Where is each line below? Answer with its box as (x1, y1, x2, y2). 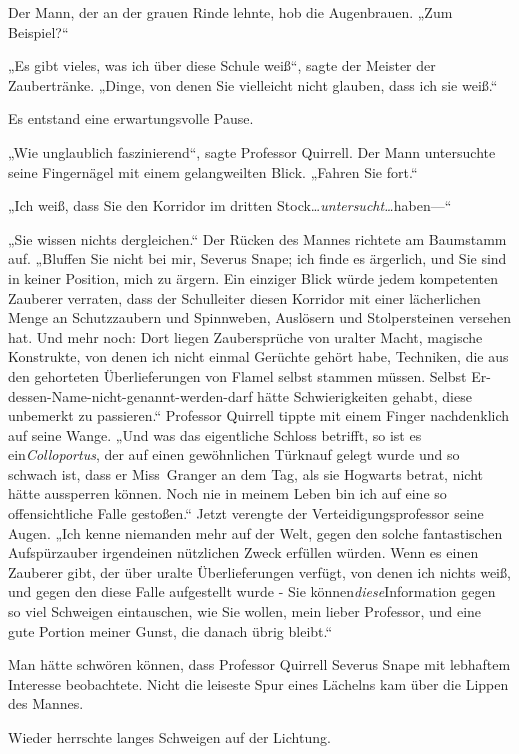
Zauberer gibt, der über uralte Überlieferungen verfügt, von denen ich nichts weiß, (8, 561, 511, 582)
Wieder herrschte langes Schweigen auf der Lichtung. (8, 727, 331, 747)
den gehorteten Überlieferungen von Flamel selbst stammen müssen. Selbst (8, 365, 467, 386)
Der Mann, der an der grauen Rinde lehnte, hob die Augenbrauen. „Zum (8, 2, 453, 22)
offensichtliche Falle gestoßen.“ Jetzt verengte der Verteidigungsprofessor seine (8, 503, 484, 524)
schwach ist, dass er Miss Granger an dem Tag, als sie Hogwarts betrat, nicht (8, 463, 483, 484)
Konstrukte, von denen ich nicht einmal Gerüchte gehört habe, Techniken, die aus (8, 346, 509, 367)
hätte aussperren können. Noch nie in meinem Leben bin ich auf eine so (8, 483, 447, 504)
